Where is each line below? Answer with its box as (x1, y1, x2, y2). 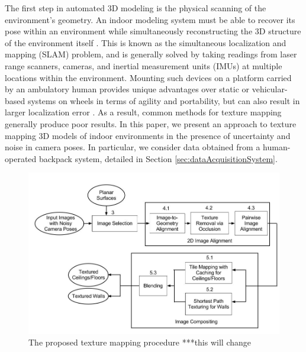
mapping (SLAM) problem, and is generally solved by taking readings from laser (5, 48, 297, 60)
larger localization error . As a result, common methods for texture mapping (5, 106, 282, 118)
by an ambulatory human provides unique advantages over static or (5, 83, 250, 95)
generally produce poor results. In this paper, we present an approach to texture (5, 117, 297, 130)
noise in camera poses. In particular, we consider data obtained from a (5, 141, 260, 153)
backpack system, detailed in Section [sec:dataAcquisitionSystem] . (38, 152, 278, 164)
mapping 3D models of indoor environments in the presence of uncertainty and (5, 129, 291, 141)
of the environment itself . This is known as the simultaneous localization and (5, 36, 286, 49)
